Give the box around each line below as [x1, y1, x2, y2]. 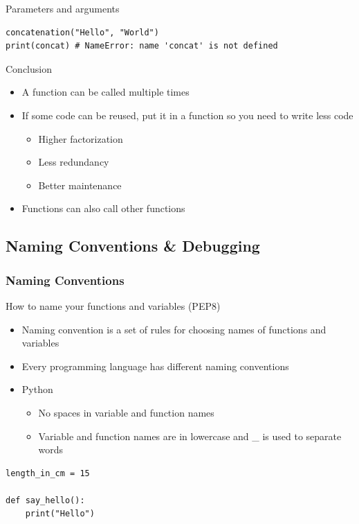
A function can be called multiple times [21, 85, 190, 99]
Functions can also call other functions [21, 201, 185, 216]
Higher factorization [38, 131, 123, 146]
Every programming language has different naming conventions [21, 358, 289, 373]
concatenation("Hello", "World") [6, 27, 159, 37]
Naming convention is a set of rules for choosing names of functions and [21, 322, 326, 336]
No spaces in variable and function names [38, 405, 214, 419]
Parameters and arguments [6, 1, 120, 15]
